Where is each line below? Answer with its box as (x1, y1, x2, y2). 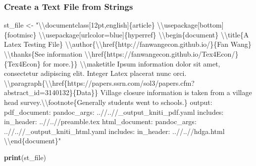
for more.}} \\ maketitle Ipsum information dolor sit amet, (43, 58, 220, 68)
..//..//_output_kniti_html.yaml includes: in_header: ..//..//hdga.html (4, 126, 225, 136)
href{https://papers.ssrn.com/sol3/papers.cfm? (52, 77, 195, 88)
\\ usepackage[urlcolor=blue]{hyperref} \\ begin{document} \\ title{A (39, 29, 249, 39)
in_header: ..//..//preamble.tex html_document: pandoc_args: (4, 116, 197, 127)
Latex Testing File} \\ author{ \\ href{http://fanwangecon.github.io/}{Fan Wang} (4, 39, 252, 49)
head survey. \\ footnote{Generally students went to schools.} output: (4, 97, 212, 107)
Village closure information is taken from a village (100, 87, 252, 98)
